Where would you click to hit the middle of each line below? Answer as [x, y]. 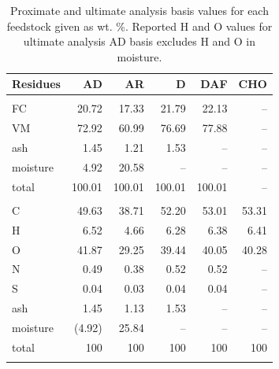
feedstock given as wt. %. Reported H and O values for [139, 26]
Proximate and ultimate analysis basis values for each [139, 10]
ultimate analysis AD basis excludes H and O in [139, 41]
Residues [36, 84]
